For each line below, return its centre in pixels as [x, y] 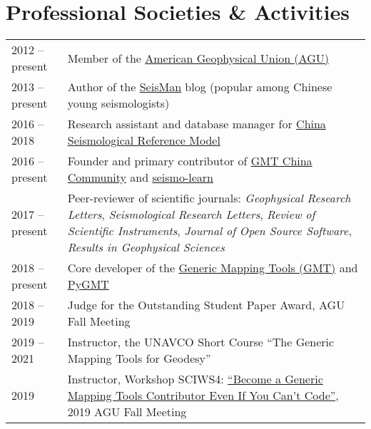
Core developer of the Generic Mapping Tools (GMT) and [213, 268]
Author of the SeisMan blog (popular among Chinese [200, 87]
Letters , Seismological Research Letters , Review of [191, 214]
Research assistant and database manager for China [197, 124]
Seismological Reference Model [144, 140]
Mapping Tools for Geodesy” [139, 358]
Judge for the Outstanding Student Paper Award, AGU [206, 305]
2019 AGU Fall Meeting [127, 412]
